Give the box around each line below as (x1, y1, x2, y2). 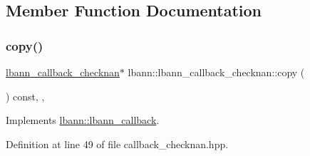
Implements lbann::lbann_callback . (6, 113, 160, 128)
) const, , (6, 88, 45, 103)
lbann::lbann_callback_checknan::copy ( (128, 65, 305, 79)
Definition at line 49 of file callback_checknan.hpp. (6, 136, 229, 151)
